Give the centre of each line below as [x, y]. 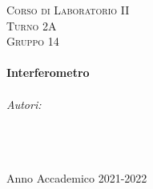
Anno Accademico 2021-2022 [77, 177]
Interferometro [48, 72]
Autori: [24, 104]
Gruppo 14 [33, 41]
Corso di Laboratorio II [68, 10]
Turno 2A [32, 25]
